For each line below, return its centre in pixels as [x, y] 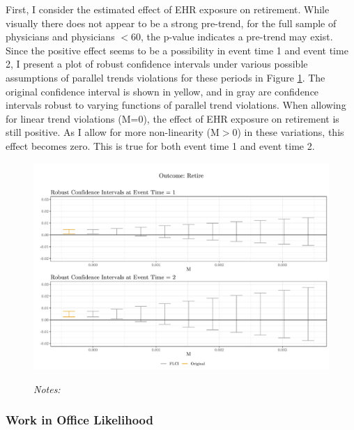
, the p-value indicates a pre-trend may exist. [237, 37]
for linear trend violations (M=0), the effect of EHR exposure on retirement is [172, 118]
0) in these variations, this [288, 132]
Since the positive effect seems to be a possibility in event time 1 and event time [177, 50]
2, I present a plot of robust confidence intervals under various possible [157, 64]
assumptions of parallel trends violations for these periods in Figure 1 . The [166, 77]
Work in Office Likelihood [79, 420]
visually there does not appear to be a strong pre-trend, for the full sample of [171, 23]
